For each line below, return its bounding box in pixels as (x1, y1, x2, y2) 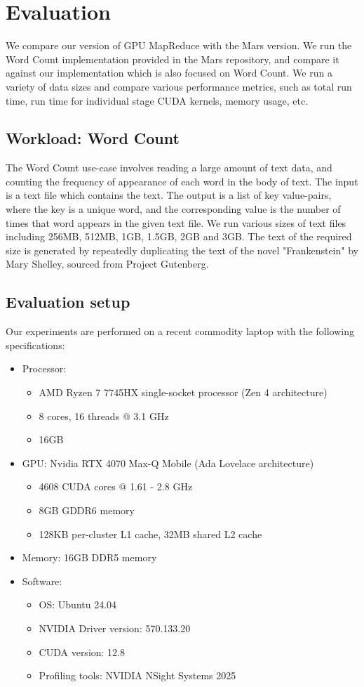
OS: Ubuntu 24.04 (39, 597, 117, 612)
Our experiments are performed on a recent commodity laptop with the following (6, 324, 354, 339)
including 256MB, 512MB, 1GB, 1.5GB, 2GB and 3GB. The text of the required (6, 229, 352, 244)
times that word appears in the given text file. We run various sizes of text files (6, 215, 346, 230)
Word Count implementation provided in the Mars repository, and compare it (6, 51, 339, 66)
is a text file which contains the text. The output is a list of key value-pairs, (6, 188, 332, 202)
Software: (22, 573, 62, 588)
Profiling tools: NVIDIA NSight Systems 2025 (39, 668, 236, 683)
